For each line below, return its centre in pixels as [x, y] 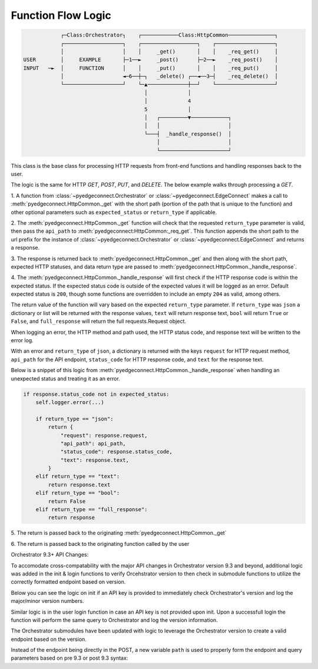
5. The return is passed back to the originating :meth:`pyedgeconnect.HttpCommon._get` [119, 533]
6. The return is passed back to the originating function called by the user [100, 544]
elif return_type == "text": [78, 476]
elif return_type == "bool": [78, 493]
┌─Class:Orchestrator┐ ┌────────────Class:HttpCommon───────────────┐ [169, 35]
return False [67, 501]
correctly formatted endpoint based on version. [68, 582]
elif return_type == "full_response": [92, 510]
